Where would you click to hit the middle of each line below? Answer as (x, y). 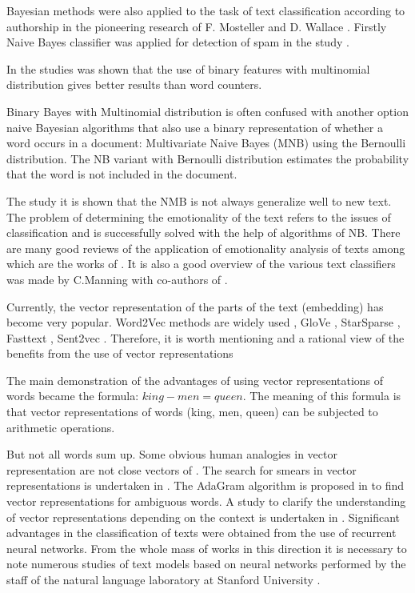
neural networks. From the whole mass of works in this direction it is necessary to (207, 548)
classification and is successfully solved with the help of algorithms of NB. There (204, 232)
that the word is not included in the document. (122, 174)
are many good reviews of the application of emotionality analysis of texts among (206, 248)
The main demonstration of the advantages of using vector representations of (195, 380)
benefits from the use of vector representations (120, 353)
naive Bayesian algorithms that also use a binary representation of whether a (195, 127)
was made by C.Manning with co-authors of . (117, 279)
